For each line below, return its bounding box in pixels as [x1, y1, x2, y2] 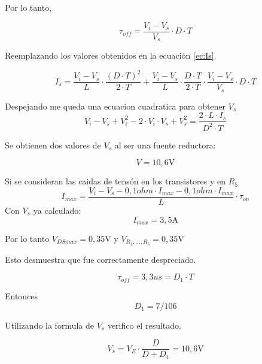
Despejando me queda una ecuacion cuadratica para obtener [5, 99, 226, 112]
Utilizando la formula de [5, 318, 95, 331]
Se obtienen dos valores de [5, 138, 101, 151]
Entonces [5, 289, 38, 302]
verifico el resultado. [107, 318, 181, 331]
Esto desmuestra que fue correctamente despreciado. [5, 253, 196, 265]
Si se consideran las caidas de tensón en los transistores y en [5, 175, 226, 187]
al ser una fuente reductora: [114, 138, 216, 151]
